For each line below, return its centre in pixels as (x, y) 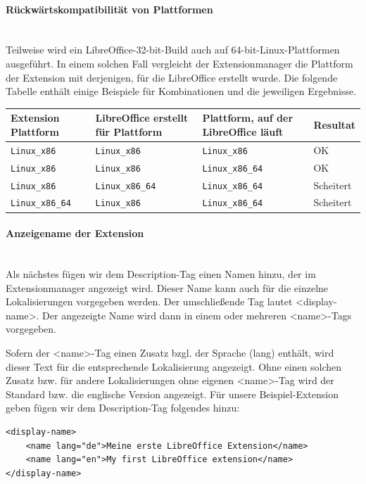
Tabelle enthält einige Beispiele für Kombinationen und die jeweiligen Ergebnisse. (181, 91)
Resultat (334, 125)
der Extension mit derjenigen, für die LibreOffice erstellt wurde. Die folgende (172, 77)
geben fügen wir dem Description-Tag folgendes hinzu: (123, 408)
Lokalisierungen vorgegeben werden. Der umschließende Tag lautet (149, 301)
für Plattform (129, 131)
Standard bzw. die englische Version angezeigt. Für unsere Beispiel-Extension (172, 394)
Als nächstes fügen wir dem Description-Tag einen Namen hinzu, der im (161, 273)
